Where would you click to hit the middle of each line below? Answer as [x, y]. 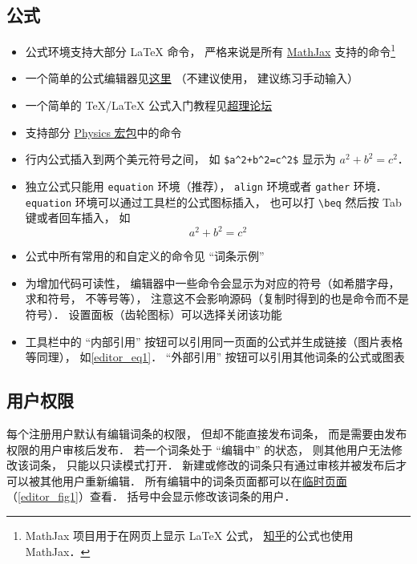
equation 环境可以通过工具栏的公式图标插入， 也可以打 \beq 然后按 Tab [213, 201]
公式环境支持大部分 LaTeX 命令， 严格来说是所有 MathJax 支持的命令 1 [211, 50]
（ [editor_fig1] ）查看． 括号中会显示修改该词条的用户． [151, 496]
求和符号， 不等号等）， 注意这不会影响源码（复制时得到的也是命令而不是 [217, 298]
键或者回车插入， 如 [78, 218]
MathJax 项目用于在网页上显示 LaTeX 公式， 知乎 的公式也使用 [189, 536]
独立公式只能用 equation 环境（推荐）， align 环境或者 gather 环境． [206, 185]
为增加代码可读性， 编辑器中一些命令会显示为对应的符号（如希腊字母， [213, 282]
